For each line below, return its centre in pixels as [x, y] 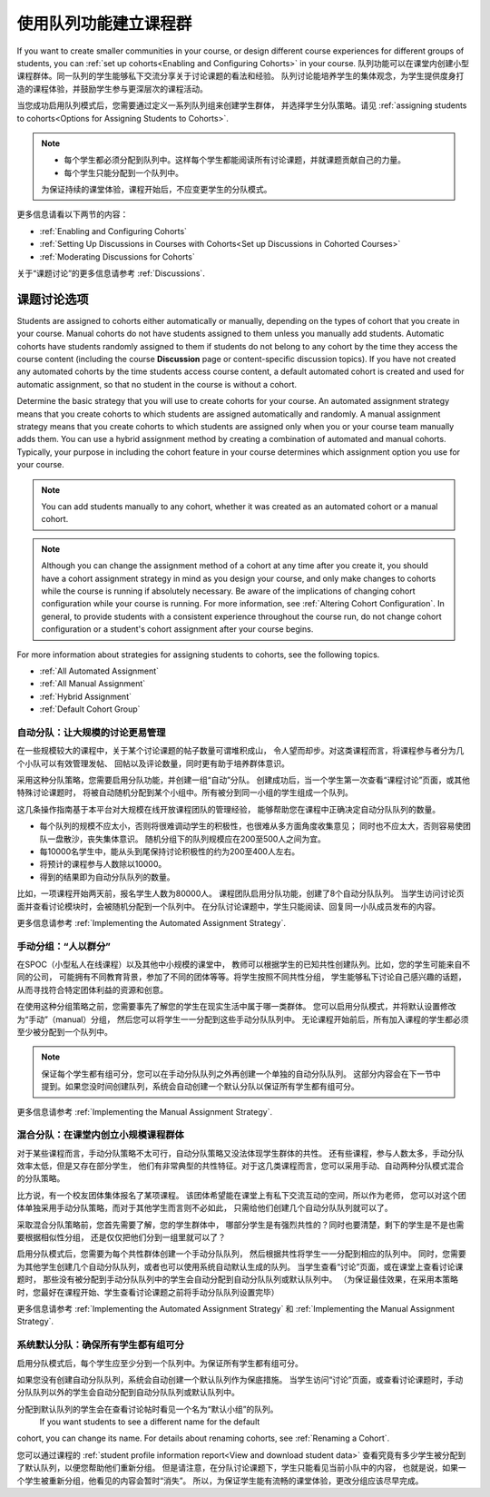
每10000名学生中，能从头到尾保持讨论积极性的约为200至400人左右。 [169, 851]
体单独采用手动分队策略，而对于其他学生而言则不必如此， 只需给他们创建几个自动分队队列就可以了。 [205, 1208]
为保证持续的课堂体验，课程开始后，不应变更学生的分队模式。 [157, 190]
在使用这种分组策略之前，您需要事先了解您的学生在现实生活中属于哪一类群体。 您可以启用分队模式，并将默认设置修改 [236, 1007]
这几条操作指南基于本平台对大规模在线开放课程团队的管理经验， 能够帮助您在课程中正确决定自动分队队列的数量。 [228, 809]
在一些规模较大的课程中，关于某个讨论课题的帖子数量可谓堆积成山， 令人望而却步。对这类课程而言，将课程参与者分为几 [240, 751]
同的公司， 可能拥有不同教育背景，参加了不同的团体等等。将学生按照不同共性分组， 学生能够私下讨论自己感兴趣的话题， [241, 977]
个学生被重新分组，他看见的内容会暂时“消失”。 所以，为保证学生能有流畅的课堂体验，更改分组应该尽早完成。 [220, 1481]
